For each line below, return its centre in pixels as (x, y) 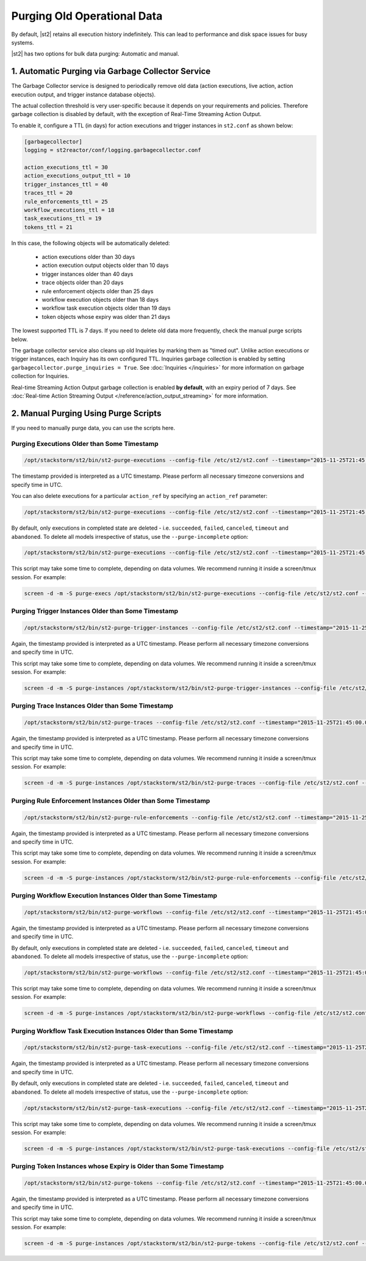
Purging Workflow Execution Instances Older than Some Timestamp (114, 896)
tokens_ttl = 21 (48, 227)
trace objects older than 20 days (83, 283)
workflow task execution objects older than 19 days (106, 308)
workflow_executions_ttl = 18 (69, 210)
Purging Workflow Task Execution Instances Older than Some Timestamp (122, 1031)
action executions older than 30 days (88, 257)
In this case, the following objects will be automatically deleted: (91, 243)
